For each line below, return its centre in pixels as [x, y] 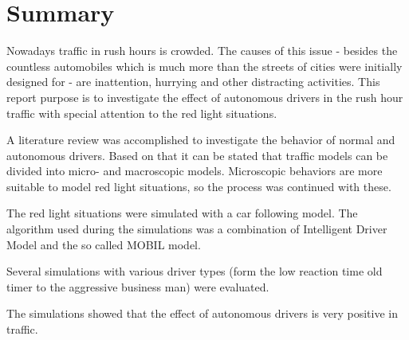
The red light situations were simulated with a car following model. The [182, 213]
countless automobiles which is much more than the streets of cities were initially [204, 66]
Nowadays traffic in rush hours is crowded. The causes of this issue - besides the [202, 51]
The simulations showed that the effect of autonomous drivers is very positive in [203, 313]
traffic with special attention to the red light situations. [142, 113]
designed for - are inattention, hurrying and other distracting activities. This [193, 82]
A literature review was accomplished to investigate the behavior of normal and [201, 140]
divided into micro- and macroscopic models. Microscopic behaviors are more [195, 171]
